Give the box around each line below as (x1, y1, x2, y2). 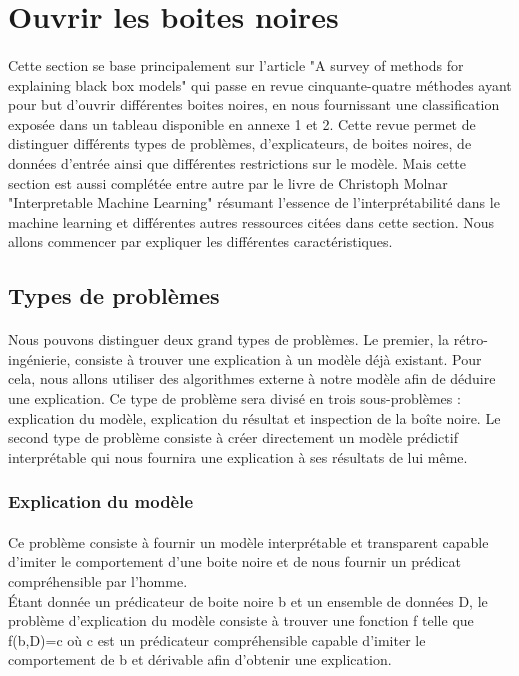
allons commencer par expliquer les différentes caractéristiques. (8, 231, 393, 252)
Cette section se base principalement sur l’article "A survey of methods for (8, 54, 464, 75)
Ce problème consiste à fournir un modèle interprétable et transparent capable (8, 531, 489, 552)
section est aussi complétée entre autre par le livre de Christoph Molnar (8, 172, 448, 193)
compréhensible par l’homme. (8, 571, 188, 592)
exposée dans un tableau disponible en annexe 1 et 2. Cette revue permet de (8, 113, 476, 134)
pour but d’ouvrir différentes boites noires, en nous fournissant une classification (8, 94, 500, 115)
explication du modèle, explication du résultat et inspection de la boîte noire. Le (8, 407, 501, 428)
